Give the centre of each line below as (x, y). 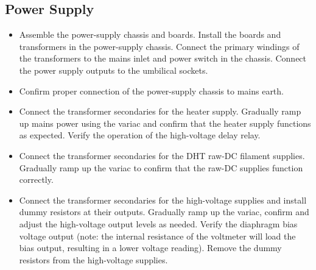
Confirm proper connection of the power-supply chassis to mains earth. (151, 91)
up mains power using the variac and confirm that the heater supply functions (165, 123)
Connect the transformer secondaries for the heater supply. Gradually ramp (160, 111)
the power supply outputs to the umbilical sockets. (114, 70)
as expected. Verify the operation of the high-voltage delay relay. (140, 135)
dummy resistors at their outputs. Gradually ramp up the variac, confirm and (164, 212)
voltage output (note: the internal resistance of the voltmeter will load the (157, 236)
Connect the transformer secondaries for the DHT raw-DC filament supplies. (162, 155)
